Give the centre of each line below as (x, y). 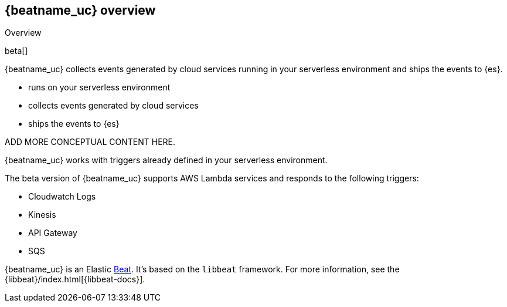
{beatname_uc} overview (80, 10)
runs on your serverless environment (99, 87)
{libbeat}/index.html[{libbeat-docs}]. (75, 279)
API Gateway (53, 233)
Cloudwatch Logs (62, 197)
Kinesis (42, 215)
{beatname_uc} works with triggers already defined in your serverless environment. (166, 160)
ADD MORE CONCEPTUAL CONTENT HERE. (90, 142)
